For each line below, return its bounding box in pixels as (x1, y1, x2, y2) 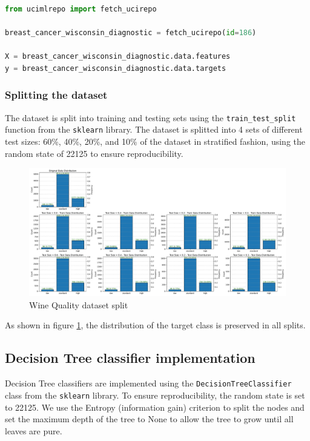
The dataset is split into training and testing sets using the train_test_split (5, 111, 296, 124)
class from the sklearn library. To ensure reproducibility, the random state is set (5, 388, 305, 401)
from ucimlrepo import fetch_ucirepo (5, 5, 157, 13)
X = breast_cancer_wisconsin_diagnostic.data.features (5, 52, 231, 61)
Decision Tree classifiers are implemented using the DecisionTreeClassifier (5, 377, 292, 390)
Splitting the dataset (5, 87, 108, 102)
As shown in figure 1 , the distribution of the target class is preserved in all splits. (5, 319, 306, 331)
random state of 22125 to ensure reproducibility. (5, 147, 183, 159)
